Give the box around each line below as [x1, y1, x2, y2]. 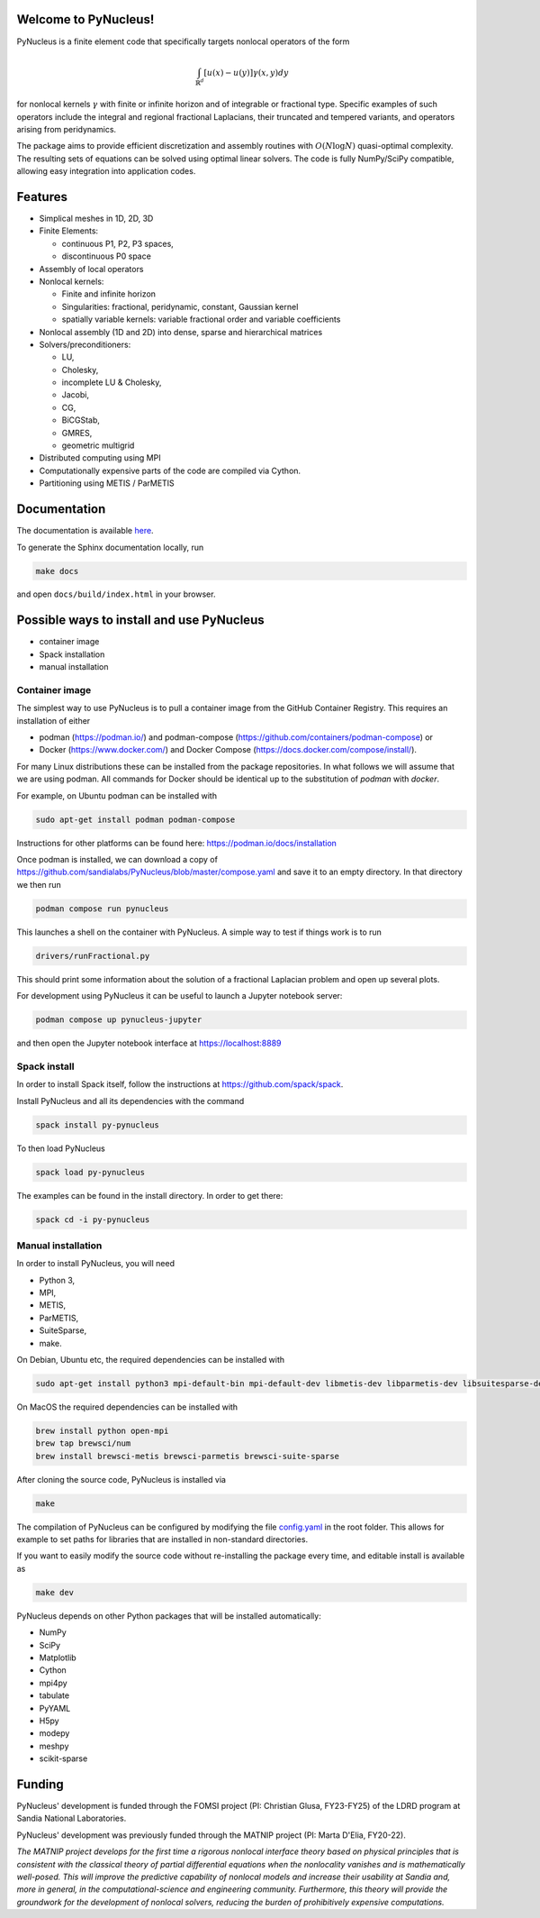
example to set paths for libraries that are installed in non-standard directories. [16, 1534, 309, 1545]
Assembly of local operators [39, 263, 144, 274]
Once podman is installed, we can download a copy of [16, 854, 218, 865]
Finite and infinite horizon [61, 288, 157, 299]
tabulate [39, 1690, 70, 1701]
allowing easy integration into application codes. [16, 166, 196, 177]
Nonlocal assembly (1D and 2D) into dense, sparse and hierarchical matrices [39, 326, 323, 337]
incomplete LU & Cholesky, [61, 377, 162, 388]
